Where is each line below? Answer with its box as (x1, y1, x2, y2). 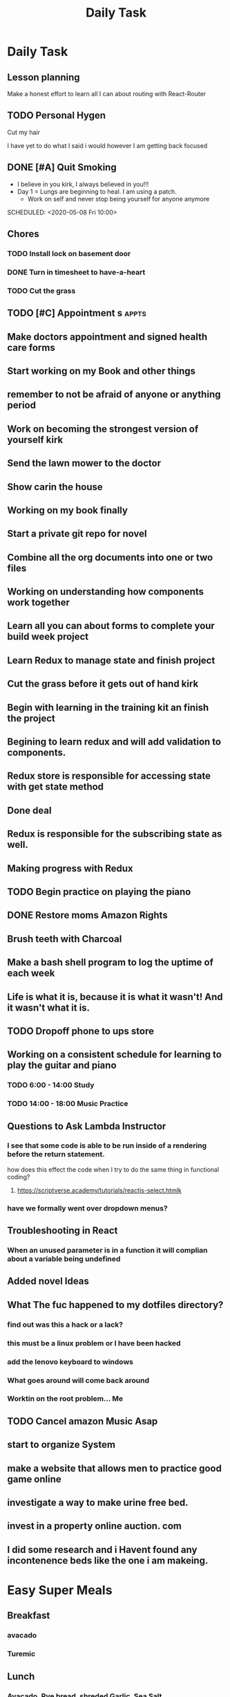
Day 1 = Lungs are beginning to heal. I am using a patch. (17, 187, 178, 195)
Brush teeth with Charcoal (7, 933, 122, 945)
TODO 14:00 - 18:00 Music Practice (7, 1099, 128, 1109)
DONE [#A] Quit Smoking (7, 161, 117, 174)
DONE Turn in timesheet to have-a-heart (7, 267, 146, 277)
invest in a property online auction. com (7, 1521, 182, 1532)
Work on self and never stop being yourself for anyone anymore (27, 194, 210, 203)
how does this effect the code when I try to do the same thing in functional (7, 1165, 220, 1174)
